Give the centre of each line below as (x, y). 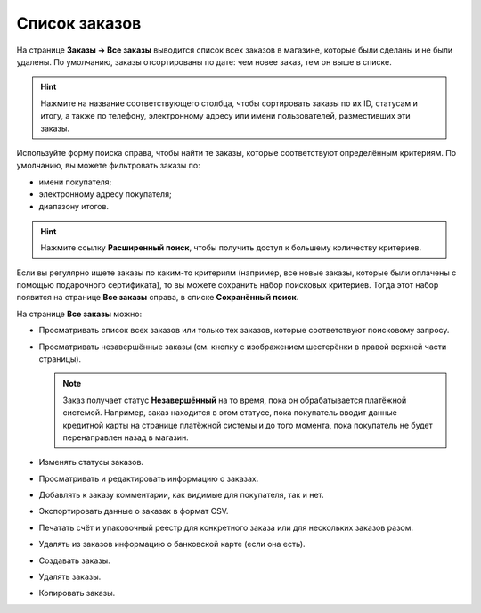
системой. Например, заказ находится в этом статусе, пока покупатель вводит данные (230, 413)
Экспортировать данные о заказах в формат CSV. (134, 511)
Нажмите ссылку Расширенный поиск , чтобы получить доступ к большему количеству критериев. (231, 248)
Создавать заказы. (74, 560)
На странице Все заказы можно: (79, 314)
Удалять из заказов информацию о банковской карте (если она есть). (172, 544)
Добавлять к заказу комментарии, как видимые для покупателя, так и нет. (181, 495)
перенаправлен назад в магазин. (126, 437)
